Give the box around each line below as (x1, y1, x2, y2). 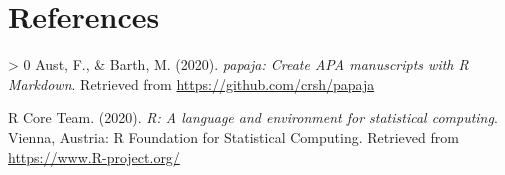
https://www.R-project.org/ (8, 146, 180, 167)
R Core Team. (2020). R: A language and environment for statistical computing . (8, 107, 498, 128)
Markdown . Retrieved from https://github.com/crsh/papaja (8, 73, 375, 94)
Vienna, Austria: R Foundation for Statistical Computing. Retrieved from (8, 126, 459, 147)
